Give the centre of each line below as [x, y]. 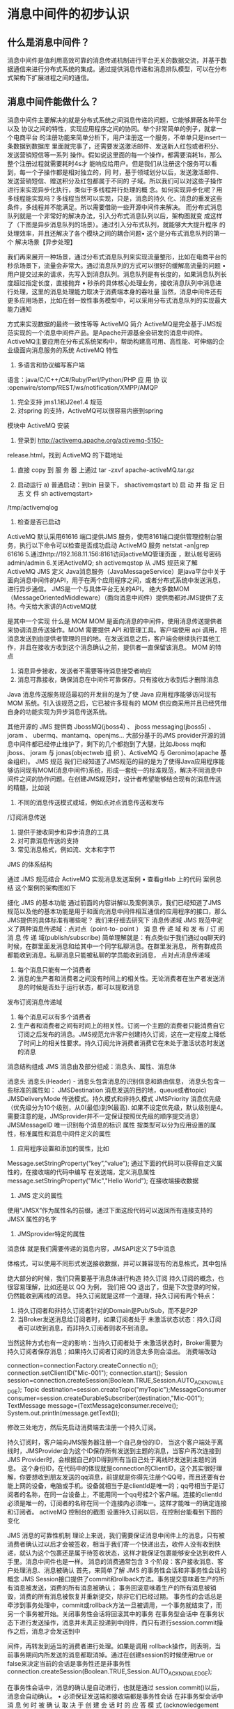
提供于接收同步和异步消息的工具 [63, 832]
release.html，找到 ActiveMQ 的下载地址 [65, 455]
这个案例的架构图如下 [46, 888]
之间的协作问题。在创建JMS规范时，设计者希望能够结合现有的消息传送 [120, 779]
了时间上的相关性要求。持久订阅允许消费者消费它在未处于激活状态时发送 [121, 1042]
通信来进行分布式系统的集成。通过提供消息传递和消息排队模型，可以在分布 [120, 69]
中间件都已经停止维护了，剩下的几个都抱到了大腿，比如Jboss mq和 [110, 744]
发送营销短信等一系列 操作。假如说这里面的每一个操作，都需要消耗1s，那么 [115, 155]
